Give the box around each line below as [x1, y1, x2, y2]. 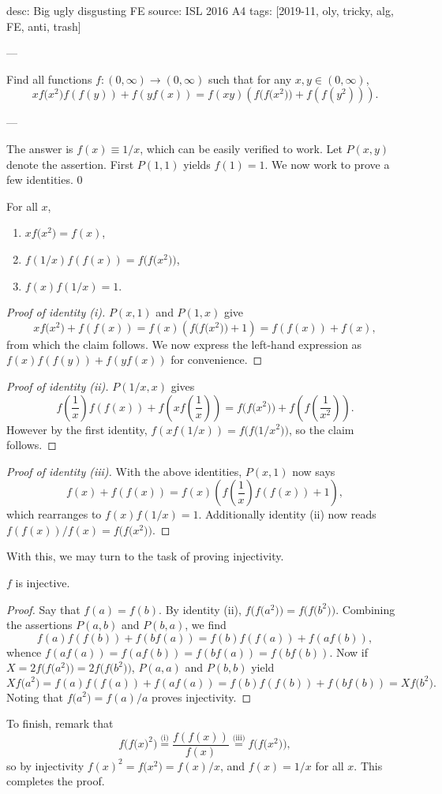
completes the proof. [6, 773, 105, 789]
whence [6, 643, 42, 660]
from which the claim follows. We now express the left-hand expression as [6, 335, 362, 352]
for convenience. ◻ [170, 351, 263, 368]
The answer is [6, 140, 73, 156]
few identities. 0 [6, 171, 83, 188]
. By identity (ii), [159, 601, 242, 617]
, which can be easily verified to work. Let [140, 140, 343, 156]
